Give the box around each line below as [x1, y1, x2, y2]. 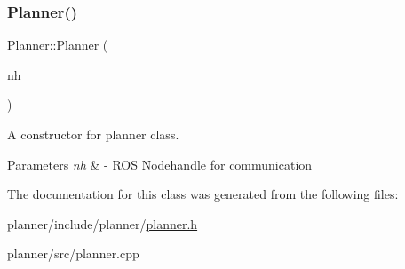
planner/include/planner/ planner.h [7, 214, 198, 233]
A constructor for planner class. [7, 125, 179, 143]
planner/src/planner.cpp [7, 244, 139, 263]
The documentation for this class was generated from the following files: [7, 185, 399, 203]
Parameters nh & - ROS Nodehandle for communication [7, 154, 313, 173]
